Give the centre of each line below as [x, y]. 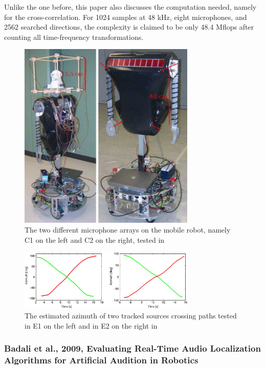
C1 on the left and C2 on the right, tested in [95, 239]
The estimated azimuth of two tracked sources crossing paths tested [131, 316]
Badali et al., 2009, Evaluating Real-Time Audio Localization [132, 348]
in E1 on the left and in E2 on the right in [91, 325]
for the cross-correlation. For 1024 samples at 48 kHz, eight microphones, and [126, 17]
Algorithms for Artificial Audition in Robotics [101, 360]
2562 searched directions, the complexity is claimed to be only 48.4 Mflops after [129, 27]
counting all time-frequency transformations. [74, 37]
